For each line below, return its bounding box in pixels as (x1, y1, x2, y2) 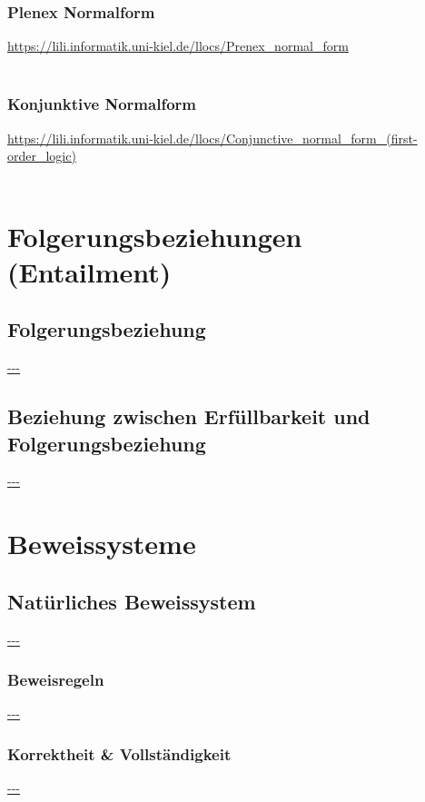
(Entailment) (7, 252, 172, 290)
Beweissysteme (7, 525, 196, 562)
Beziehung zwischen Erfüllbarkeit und (7, 402, 371, 431)
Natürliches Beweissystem (7, 587, 256, 615)
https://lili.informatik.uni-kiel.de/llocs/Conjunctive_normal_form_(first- (7, 128, 418, 147)
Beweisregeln (7, 668, 104, 691)
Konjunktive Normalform (7, 93, 196, 115)
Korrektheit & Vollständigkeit (7, 742, 232, 765)
